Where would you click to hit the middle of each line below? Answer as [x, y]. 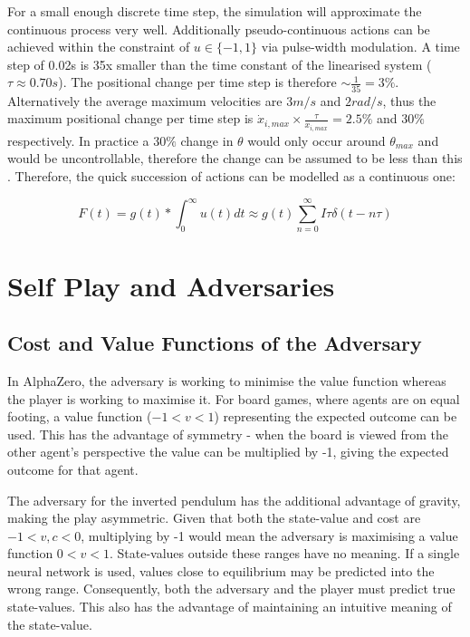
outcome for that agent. [73, 469]
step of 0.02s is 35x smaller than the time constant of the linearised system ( [220, 64]
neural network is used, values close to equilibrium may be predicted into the [221, 570]
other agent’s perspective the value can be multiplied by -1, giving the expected [228, 452]
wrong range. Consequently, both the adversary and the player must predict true [231, 589]
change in [207, 140]
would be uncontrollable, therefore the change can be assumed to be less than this [235, 158]
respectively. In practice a [78, 140]
